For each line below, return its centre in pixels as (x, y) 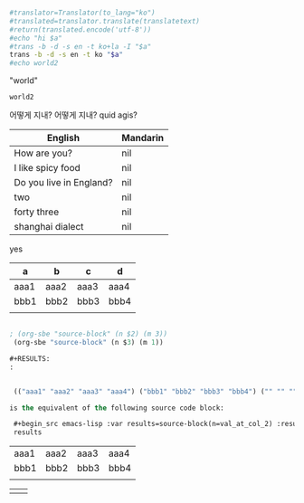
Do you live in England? (63, 183)
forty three (37, 212)
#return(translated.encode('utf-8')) (81, 29)
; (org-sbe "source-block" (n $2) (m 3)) (89, 334)
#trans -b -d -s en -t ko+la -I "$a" (81, 46)
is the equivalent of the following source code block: (117, 408)
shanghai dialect (49, 227)
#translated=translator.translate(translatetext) (105, 21)
